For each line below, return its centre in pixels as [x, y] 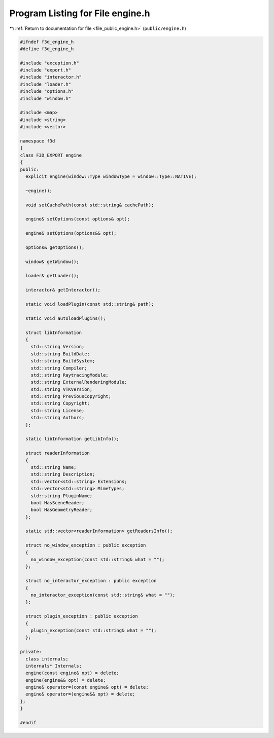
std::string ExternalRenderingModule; [79, 382]
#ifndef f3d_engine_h [47, 42]
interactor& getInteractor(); [63, 290]
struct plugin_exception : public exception [82, 616]
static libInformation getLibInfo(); [72, 439]
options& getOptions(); [55, 247]
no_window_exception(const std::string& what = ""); [98, 560]
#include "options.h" [47, 91]
